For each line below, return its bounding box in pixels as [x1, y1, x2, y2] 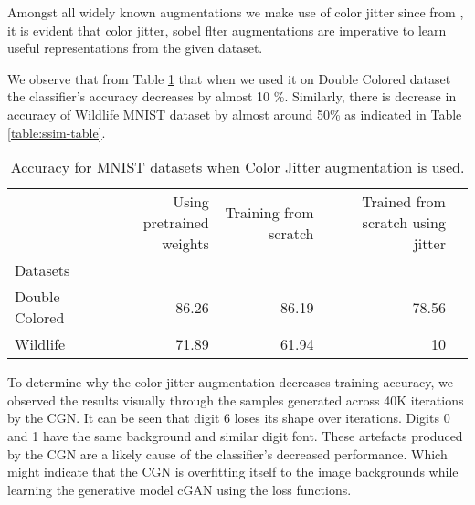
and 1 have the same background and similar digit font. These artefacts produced [7, 426, 463, 445]
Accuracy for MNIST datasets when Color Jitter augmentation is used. [10, 156, 465, 178]
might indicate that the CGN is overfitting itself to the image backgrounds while [7, 462, 459, 481]
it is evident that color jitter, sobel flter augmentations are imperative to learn [7, 20, 447, 39]
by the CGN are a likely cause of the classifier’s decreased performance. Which [7, 444, 448, 463]
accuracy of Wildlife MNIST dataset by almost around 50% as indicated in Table [7, 104, 462, 123]
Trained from [362, 191, 446, 213]
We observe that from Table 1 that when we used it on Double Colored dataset [7, 68, 451, 88]
